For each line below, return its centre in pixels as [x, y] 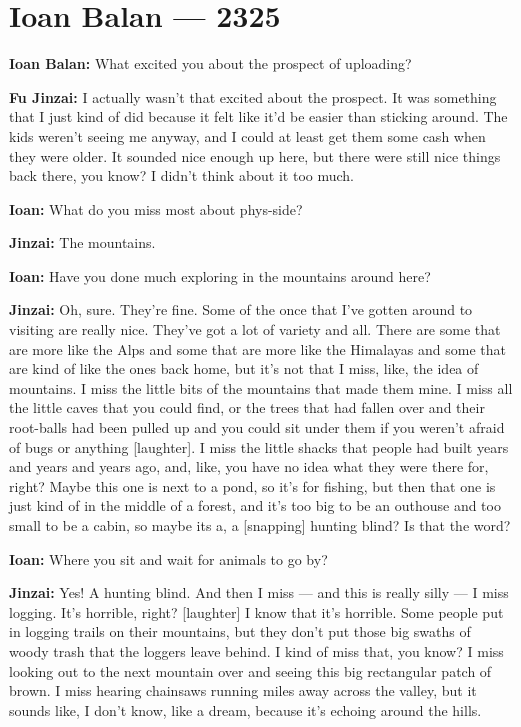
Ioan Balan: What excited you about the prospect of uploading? [210, 63]
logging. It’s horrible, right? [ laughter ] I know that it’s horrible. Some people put [256, 611]
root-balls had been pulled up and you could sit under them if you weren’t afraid [257, 427]
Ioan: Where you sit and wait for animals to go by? [168, 558]
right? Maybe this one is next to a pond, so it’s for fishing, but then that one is [252, 485]
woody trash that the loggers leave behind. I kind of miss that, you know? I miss [256, 650]
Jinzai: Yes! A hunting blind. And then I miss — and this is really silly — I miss [259, 592]
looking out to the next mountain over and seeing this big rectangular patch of [250, 670]
